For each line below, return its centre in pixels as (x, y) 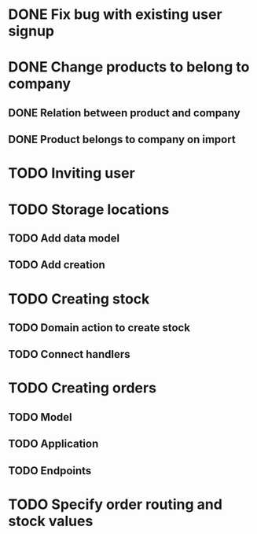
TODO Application (53, 444)
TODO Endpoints (50, 471)
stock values (51, 521)
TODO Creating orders (83, 388)
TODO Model (40, 417)
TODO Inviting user (72, 173)
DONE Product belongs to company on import (122, 140)
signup (31, 31)
